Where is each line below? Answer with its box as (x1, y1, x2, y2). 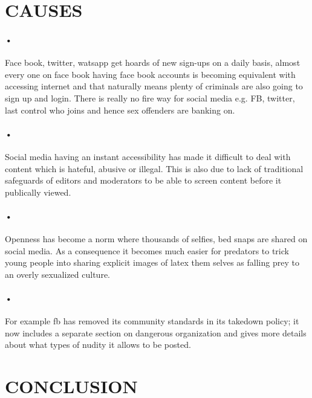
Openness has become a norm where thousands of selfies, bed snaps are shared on (5, 233, 308, 245)
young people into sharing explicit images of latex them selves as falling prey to (5, 256, 299, 269)
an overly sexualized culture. (5, 268, 110, 280)
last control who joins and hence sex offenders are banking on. (5, 103, 235, 116)
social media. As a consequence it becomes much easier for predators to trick (5, 244, 289, 257)
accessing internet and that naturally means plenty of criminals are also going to (5, 80, 303, 92)
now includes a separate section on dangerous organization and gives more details (5, 326, 307, 339)
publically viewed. (5, 185, 71, 198)
